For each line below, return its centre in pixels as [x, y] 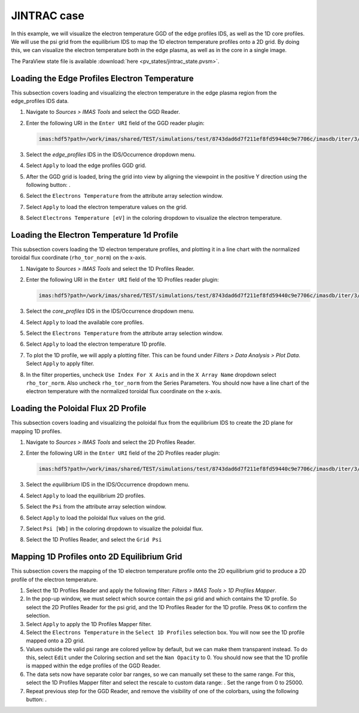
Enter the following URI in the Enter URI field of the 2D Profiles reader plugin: [123, 453]
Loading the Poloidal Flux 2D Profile [79, 408]
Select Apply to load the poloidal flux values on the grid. [96, 518]
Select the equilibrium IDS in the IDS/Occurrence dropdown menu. [108, 485]
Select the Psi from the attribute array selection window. [96, 507]
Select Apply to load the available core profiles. [85, 322]
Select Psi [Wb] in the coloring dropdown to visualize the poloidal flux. [115, 528]
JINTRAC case [48, 16]
